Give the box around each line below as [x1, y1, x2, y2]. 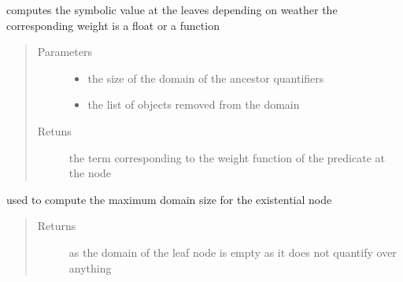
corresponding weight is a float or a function [6, 17, 220, 33]
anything [68, 259, 112, 276]
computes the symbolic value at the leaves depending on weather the [6, 2, 338, 17]
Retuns [37, 122, 72, 139]
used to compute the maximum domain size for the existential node [6, 191, 332, 207]
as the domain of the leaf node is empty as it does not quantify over [68, 243, 397, 260]
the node [68, 165, 112, 181]
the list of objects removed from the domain [87, 96, 300, 113]
